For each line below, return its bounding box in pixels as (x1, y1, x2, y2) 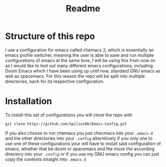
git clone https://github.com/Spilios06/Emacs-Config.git (5, 121, 127, 126)
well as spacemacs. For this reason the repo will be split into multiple (5, 73, 145, 79)
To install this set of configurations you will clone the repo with (5, 112, 132, 118)
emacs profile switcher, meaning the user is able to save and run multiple (5, 52, 154, 58)
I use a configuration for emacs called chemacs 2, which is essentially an (5, 47, 154, 53)
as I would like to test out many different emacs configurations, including (5, 63, 153, 68)
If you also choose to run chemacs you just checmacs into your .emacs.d (5, 130, 153, 136)
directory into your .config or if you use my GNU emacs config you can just (5, 151, 159, 157)
